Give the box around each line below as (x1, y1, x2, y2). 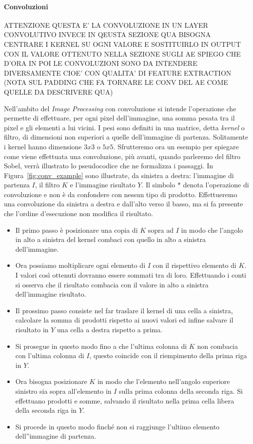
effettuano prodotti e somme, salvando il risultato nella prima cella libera (15, 395, 234, 405)
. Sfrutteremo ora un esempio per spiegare (113, 141, 239, 151)
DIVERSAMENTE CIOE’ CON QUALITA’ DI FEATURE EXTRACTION (4, 67, 232, 78)
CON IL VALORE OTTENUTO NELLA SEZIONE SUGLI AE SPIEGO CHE (4, 48, 241, 59)
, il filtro (35, 180, 60, 190)
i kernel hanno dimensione (4, 141, 82, 151)
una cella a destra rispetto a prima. (57, 324, 163, 335)
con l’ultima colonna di (15, 350, 84, 361)
